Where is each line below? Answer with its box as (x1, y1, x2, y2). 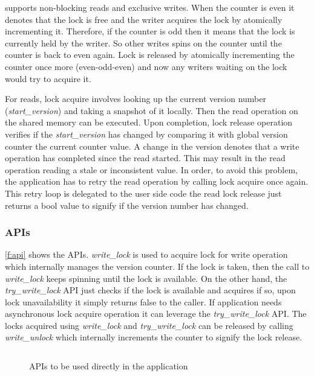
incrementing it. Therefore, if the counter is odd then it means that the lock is (5, 25, 295, 37)
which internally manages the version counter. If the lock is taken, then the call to (5, 260, 310, 272)
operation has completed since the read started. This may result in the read (5, 151, 286, 164)
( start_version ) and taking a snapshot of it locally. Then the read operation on (5, 104, 298, 116)
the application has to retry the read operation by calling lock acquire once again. (5, 175, 309, 188)
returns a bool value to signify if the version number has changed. (5, 199, 249, 211)
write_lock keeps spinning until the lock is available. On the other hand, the (5, 272, 287, 284)
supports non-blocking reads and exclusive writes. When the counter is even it (5, 1, 295, 13)
